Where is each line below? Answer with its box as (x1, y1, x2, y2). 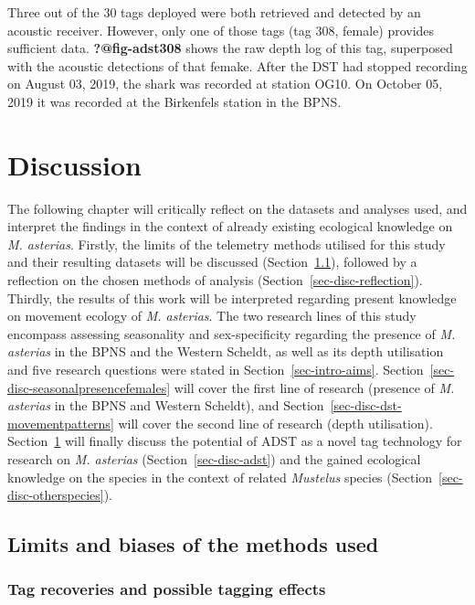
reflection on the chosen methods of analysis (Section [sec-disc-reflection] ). (7, 271, 423, 290)
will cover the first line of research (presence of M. (174, 377, 455, 397)
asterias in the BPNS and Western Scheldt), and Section (7, 396, 324, 415)
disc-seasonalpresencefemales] (7, 377, 171, 397)
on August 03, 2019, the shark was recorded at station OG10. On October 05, (7, 74, 443, 93)
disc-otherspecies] (7, 485, 104, 504)
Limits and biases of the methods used (7, 530, 379, 558)
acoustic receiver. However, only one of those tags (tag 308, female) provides (7, 20, 435, 39)
